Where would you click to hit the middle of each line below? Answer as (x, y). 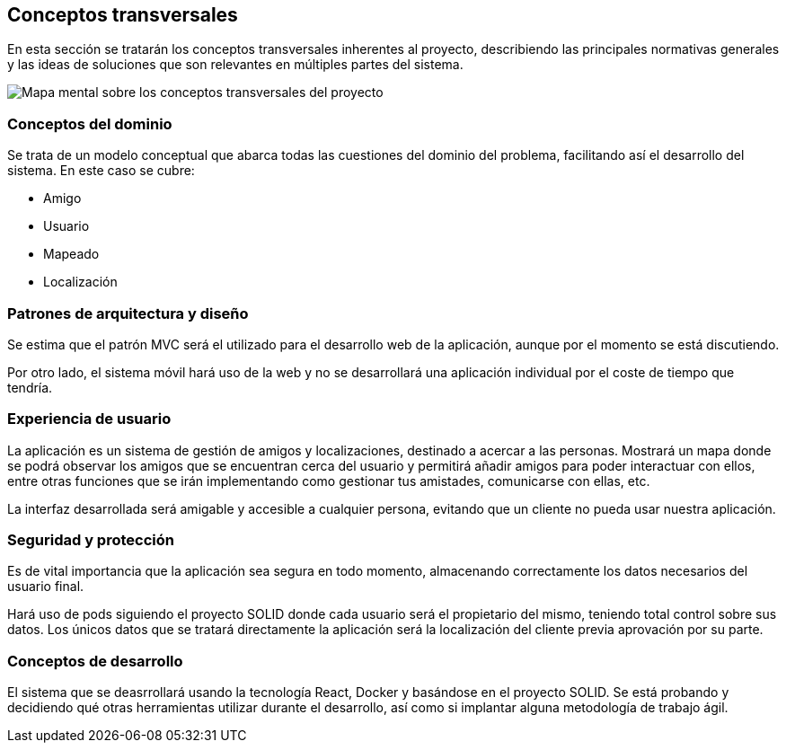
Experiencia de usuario (89, 419)
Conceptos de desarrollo (95, 661)
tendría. (30, 387)
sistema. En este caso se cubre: (101, 171)
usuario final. (46, 587)
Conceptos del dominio (90, 124)
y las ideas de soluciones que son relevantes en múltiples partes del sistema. (235, 65)
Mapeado (71, 254)
